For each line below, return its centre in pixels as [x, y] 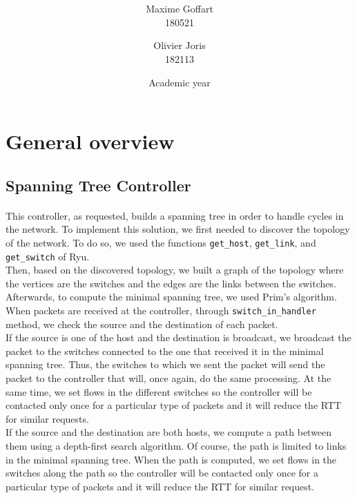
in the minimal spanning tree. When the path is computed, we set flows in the [171, 459]
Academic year [180, 82]
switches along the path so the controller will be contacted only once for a [162, 473]
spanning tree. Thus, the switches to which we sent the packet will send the [165, 364]
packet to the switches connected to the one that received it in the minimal [165, 351]
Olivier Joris [180, 45]
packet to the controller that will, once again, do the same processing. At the [168, 377]
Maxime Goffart [180, 9]
